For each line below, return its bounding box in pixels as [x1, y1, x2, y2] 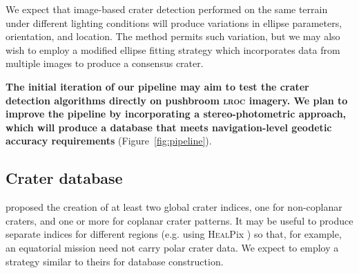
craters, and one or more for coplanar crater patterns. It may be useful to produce [6, 213, 353, 227]
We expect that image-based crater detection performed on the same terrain [6, 2, 328, 16]
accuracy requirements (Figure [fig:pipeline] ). [6, 133, 212, 148]
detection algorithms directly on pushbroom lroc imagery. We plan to [6, 93, 348, 107]
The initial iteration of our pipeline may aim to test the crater [6, 79, 309, 93]
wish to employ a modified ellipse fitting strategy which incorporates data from [6, 42, 340, 57]
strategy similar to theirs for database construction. [6, 254, 224, 268]
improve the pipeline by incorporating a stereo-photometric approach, [6, 106, 347, 121]
